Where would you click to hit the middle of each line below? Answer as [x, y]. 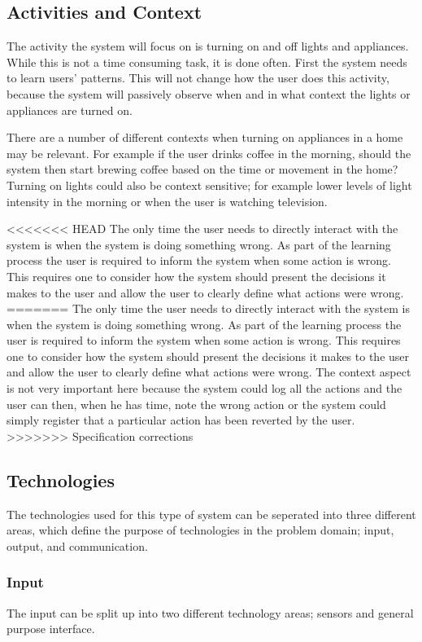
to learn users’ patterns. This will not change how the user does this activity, [198, 78]
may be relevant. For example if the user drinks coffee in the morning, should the [209, 153]
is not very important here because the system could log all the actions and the [204, 388]
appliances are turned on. [70, 110]
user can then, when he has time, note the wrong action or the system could [196, 404]
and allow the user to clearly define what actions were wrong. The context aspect [209, 372]
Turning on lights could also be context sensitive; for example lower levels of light [209, 185]
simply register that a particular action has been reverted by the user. [181, 420]
